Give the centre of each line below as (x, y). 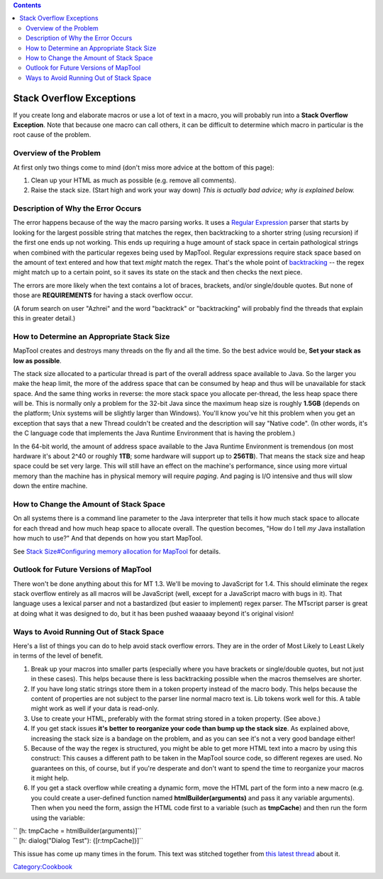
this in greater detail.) (44, 318)
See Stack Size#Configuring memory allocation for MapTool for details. (117, 551)
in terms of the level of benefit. (58, 656)
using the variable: (58, 818)
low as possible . (37, 360)
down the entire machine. (50, 486)
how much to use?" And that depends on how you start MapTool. (108, 538)
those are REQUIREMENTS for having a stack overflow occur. (103, 295)
